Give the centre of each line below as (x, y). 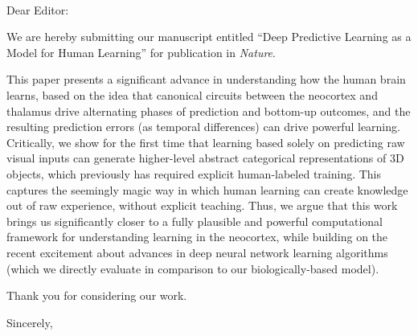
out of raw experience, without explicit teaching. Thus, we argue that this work (202, 205)
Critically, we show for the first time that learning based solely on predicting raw (206, 142)
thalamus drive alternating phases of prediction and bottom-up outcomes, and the (209, 111)
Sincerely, (30, 322)
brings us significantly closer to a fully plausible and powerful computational (195, 221)
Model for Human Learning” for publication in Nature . (141, 52)
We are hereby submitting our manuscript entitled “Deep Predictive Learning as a (209, 37)
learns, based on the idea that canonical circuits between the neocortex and (192, 94)
